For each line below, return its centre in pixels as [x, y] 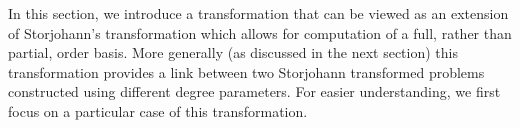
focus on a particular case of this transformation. [158, 110]
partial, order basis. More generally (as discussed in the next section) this [233, 52]
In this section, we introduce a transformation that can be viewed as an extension [258, 13]
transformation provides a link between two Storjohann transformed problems [246, 71]
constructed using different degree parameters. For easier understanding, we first [254, 91]
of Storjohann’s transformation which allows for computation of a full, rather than [260, 32]
